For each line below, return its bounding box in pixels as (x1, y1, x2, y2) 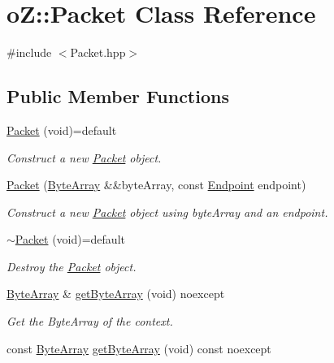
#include (7, 44, 52, 61)
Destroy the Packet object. (7, 257, 137, 274)
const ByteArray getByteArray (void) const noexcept (7, 339, 271, 357)
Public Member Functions (7, 84, 229, 109)
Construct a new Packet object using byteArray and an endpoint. (7, 203, 328, 220)
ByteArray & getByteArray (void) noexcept (7, 285, 225, 302)
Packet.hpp (70, 44, 126, 61)
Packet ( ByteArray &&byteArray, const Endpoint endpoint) (7, 176, 306, 193)
